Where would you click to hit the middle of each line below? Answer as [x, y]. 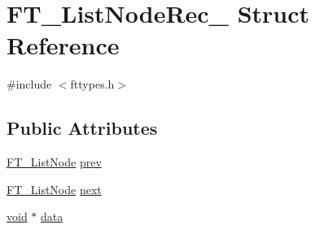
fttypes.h [92, 84]
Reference [63, 45]
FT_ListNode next [54, 189]
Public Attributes [82, 128]
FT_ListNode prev [54, 162]
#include [29, 84]
